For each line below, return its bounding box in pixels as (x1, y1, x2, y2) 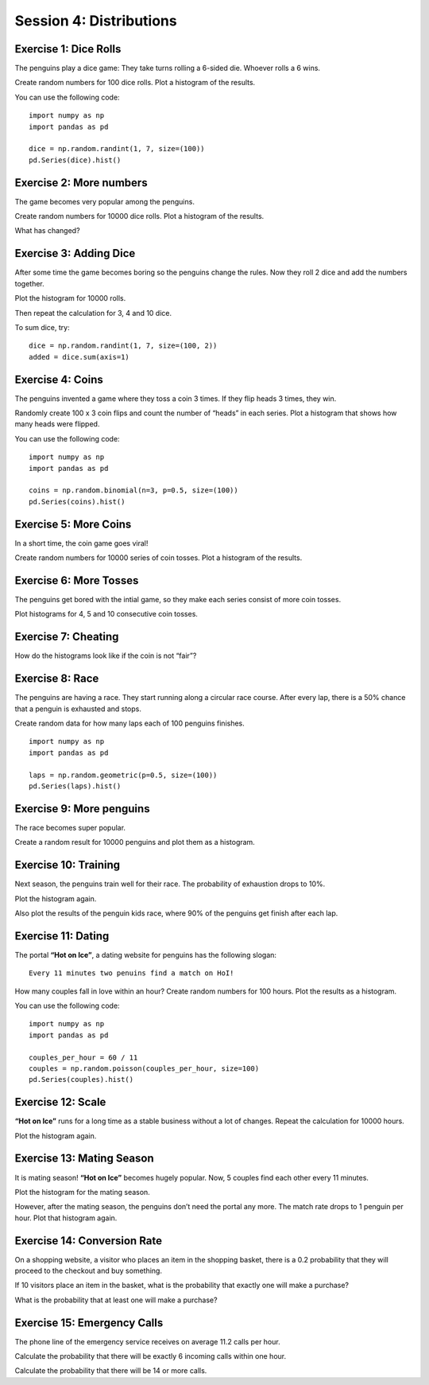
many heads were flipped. (14, 419, 100, 429)
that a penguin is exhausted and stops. (14, 704, 142, 714)
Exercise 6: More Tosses (14, 574, 139, 587)
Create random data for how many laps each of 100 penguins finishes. (14, 718, 245, 728)
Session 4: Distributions (14, 12, 178, 29)
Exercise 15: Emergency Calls (14, 1316, 164, 1329)
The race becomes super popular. (14, 823, 126, 832)
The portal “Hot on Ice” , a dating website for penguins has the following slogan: (14, 950, 277, 959)
